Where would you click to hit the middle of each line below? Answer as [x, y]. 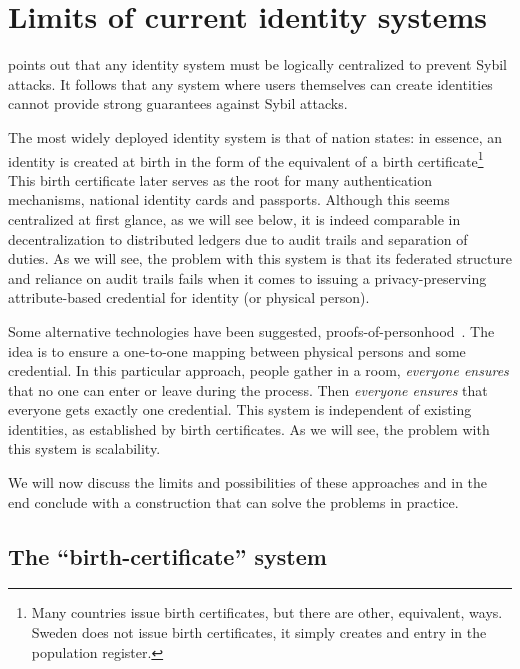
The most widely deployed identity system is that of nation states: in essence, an [255, 136]
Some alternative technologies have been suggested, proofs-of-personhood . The [251, 330]
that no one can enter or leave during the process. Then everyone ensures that [248, 389]
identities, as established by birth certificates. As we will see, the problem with [249, 428]
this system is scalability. [84, 448]
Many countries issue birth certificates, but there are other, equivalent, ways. [267, 612]
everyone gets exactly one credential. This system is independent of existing [240, 409]
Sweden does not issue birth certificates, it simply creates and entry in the [259, 632]
